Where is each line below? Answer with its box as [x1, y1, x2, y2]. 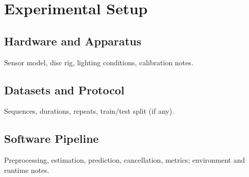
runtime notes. [4, 164, 49, 175]
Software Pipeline [4, 131, 99, 146]
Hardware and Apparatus [4, 33, 142, 48]
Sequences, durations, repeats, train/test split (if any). [4, 106, 175, 116]
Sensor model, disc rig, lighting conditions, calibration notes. [4, 57, 193, 67]
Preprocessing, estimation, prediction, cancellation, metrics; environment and [4, 155, 245, 165]
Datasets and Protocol [4, 82, 124, 97]
